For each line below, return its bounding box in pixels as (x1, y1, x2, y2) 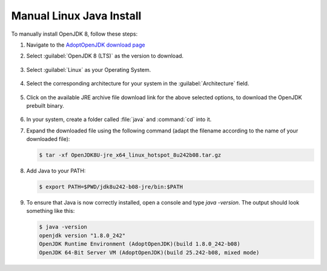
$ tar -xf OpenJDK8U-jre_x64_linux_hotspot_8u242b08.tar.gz (39, 152, 222, 158)
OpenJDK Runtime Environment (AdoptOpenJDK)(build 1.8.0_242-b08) (39, 241, 240, 247)
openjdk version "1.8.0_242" (39, 232, 126, 239)
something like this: (26, 207, 75, 215)
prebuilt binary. (26, 102, 64, 109)
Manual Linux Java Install (11, 9, 142, 22)
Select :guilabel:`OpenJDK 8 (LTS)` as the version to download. (26, 52, 184, 60)
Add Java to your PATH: (26, 167, 86, 175)
